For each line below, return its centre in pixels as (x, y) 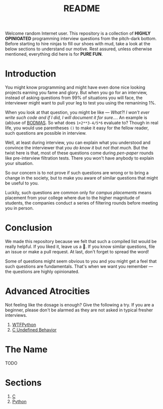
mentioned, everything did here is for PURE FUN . (54, 54)
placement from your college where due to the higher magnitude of (72, 198)
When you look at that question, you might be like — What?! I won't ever (77, 112)
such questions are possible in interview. (46, 133)
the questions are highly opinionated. (42, 272)
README (82, 9)
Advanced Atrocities (47, 291)
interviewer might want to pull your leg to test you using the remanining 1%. (81, 103)
